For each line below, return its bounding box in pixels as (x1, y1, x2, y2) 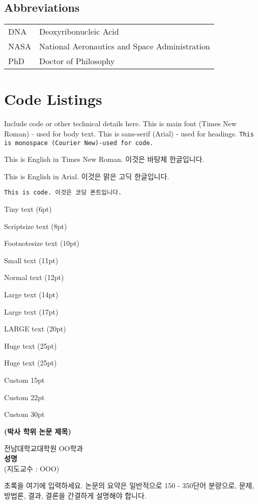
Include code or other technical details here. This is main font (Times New (4, 118, 237, 129)
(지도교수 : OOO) (4, 463, 60, 473)
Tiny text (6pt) (4, 204, 52, 214)
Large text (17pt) (4, 306, 59, 317)
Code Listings (4, 89, 102, 109)
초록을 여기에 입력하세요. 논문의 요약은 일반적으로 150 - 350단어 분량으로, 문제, (4, 480, 254, 491)
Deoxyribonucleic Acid (39, 25, 119, 38)
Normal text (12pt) (4, 272, 64, 283)
